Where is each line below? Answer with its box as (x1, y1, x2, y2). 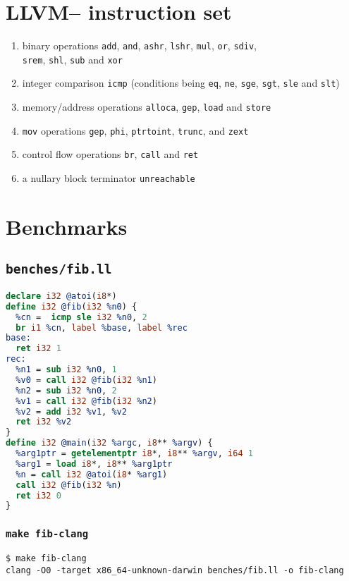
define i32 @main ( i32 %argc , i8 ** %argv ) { (6, 438, 213, 448)
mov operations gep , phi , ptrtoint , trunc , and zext (22, 123, 249, 137)
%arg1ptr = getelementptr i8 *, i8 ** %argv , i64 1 (16, 448, 253, 458)
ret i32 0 (16, 490, 61, 501)
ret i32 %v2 (16, 417, 72, 427)
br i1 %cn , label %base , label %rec (16, 322, 188, 333)
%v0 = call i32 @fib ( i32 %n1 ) (16, 374, 157, 385)
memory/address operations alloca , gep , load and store (22, 99, 271, 114)
